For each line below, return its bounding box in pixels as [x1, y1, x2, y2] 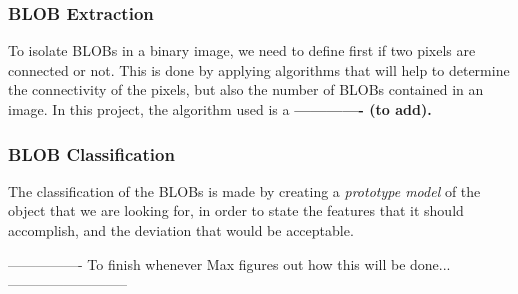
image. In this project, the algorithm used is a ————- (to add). [8, 99, 432, 119]
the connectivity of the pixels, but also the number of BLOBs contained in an [8, 79, 484, 100]
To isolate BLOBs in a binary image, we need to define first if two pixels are [8, 40, 476, 61]
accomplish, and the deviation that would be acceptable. [8, 220, 354, 240]
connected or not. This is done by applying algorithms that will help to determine [8, 59, 510, 80]
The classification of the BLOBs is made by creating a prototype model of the [8, 180, 481, 201]
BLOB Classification [8, 141, 175, 166]
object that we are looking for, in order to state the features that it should [8, 200, 464, 221]
